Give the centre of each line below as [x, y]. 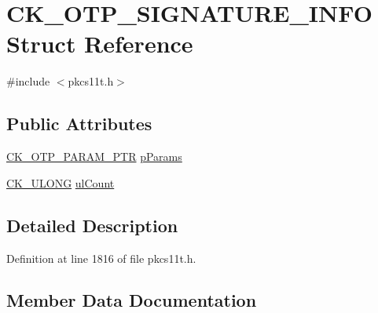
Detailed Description [92, 225]
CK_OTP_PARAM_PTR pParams [94, 156]
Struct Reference [100, 44]
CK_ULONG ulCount [61, 182]
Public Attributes [79, 124]
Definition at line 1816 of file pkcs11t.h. [101, 258]
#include [28, 81]
